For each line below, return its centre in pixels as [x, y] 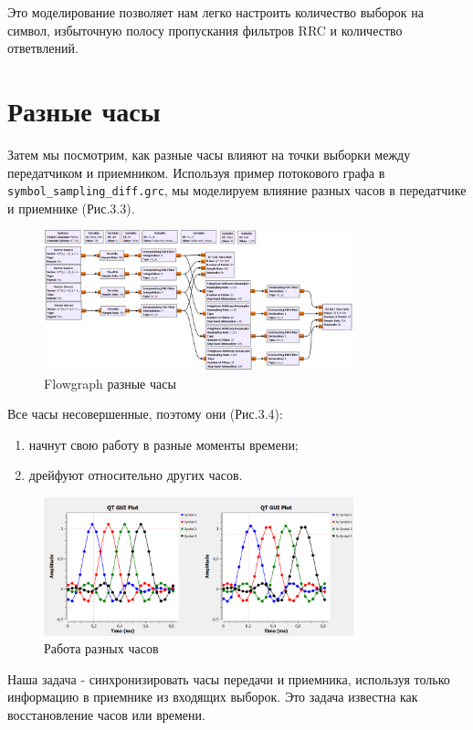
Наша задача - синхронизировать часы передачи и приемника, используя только [229, 678]
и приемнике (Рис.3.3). [71, 208]
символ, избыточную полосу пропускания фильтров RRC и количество [205, 30]
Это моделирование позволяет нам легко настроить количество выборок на [215, 12]
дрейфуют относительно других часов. [136, 475]
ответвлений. [43, 48]
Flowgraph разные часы [110, 383]
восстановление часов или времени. [106, 715]
